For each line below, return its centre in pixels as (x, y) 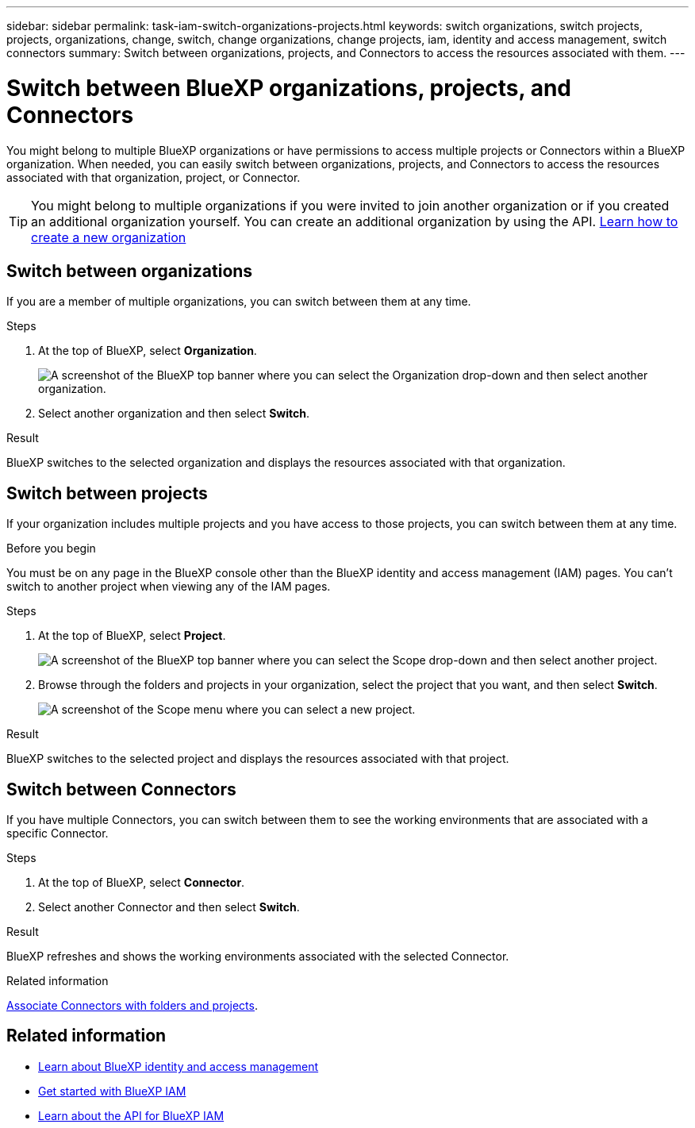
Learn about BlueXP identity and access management (179, 1066)
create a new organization (109, 237)
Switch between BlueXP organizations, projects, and (289, 88)
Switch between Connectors (121, 789)
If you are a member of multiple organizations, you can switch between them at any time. (239, 302)
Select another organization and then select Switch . (174, 414)
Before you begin (51, 549)
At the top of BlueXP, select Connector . (142, 883)
